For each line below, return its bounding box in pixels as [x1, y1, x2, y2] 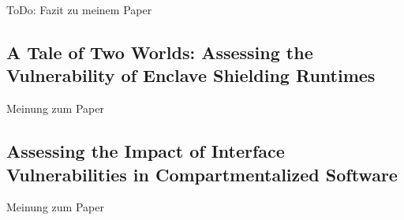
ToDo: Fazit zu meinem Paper [6, 2, 152, 17]
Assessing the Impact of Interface [6, 139, 285, 163]
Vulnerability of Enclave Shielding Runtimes [6, 63, 376, 88]
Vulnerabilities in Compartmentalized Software [6, 162, 398, 186]
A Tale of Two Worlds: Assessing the [6, 39, 313, 64]
